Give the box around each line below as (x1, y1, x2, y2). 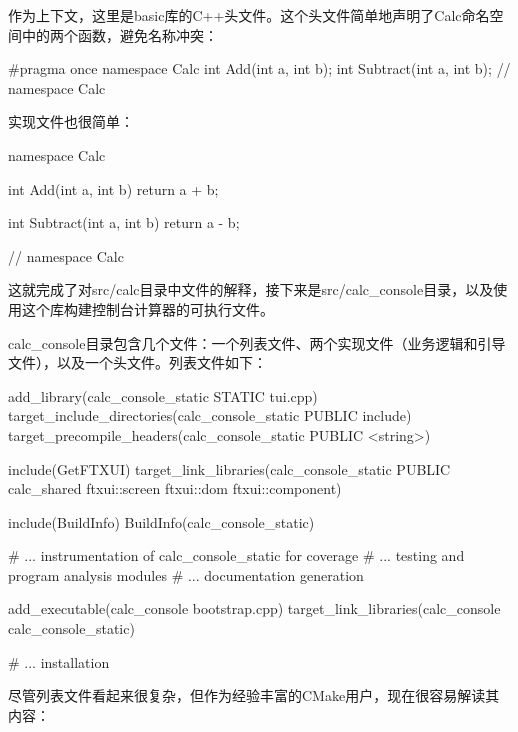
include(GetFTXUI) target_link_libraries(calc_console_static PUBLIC (8, 458, 451, 479)
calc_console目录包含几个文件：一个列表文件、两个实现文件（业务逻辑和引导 (8, 332, 506, 353)
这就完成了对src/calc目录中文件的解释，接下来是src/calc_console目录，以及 (8, 279, 494, 300)
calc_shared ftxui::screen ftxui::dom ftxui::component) (8, 478, 342, 499)
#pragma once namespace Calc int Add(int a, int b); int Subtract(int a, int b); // (8, 58, 511, 79)
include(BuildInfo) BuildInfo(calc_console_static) (8, 511, 315, 532)
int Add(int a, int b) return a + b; (8, 178, 219, 199)
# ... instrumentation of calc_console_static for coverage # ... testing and (8, 545, 465, 566)
